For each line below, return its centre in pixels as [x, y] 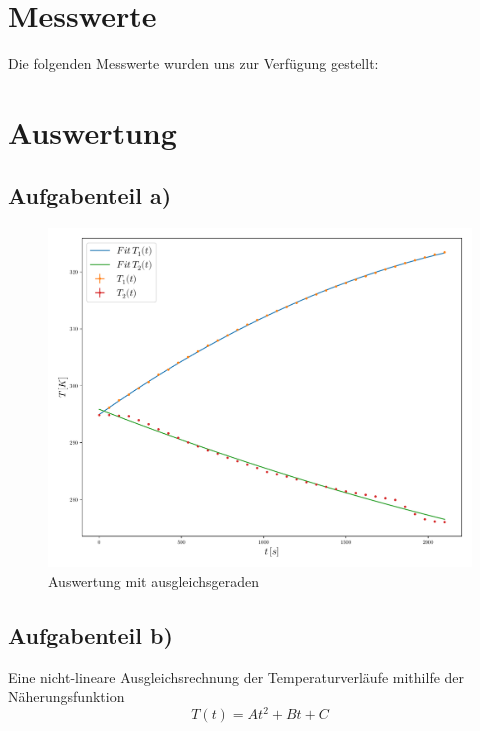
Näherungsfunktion [66, 696]
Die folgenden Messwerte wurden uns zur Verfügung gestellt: [193, 63]
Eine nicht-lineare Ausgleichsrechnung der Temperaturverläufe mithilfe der [236, 676]
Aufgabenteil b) [90, 634]
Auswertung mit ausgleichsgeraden [154, 581]
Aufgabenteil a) [90, 195]
